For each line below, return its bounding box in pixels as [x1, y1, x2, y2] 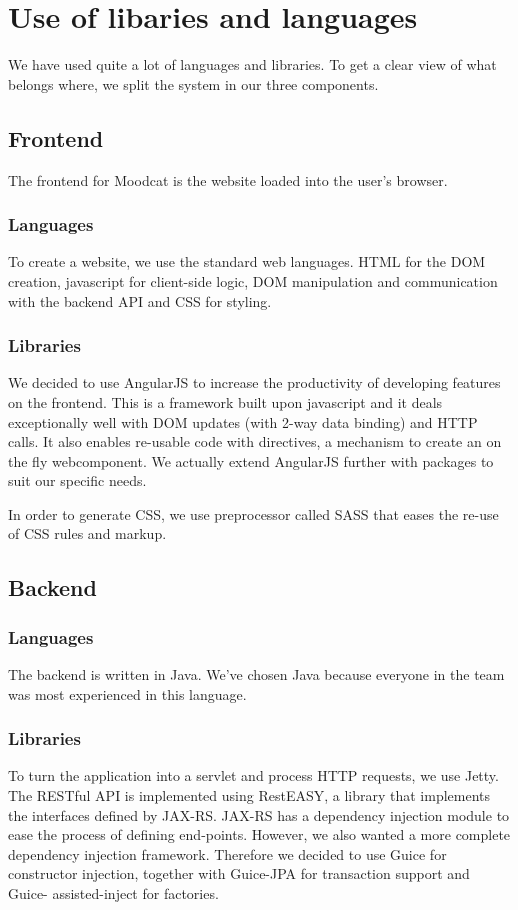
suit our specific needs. [8, 470, 147, 491]
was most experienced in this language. [8, 683, 247, 704]
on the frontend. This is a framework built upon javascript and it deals [8, 391, 443, 412]
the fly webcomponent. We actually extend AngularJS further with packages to [8, 450, 494, 471]
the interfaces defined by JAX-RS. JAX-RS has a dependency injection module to [8, 804, 510, 825]
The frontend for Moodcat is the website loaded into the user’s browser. [8, 169, 448, 190]
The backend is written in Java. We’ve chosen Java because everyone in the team [8, 664, 505, 685]
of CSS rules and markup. [8, 523, 167, 544]
